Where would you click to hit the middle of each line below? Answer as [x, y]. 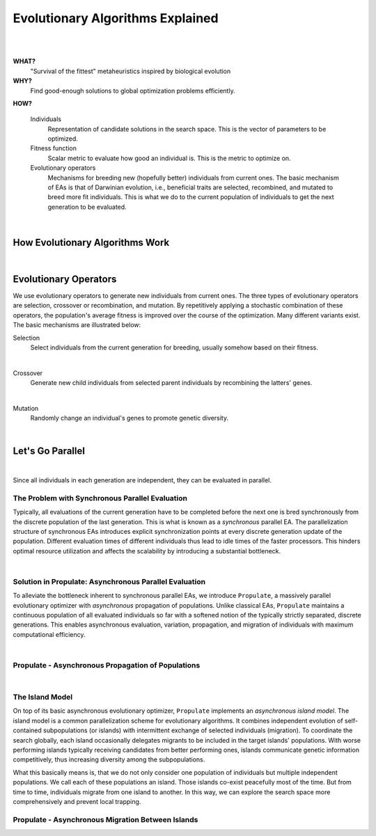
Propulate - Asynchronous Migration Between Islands [105, 819]
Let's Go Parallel [49, 451]
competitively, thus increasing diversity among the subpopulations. [109, 759]
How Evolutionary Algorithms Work [91, 243]
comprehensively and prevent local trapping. [77, 801]
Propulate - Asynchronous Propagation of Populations [107, 665]
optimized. [63, 139]
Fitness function [53, 148]
